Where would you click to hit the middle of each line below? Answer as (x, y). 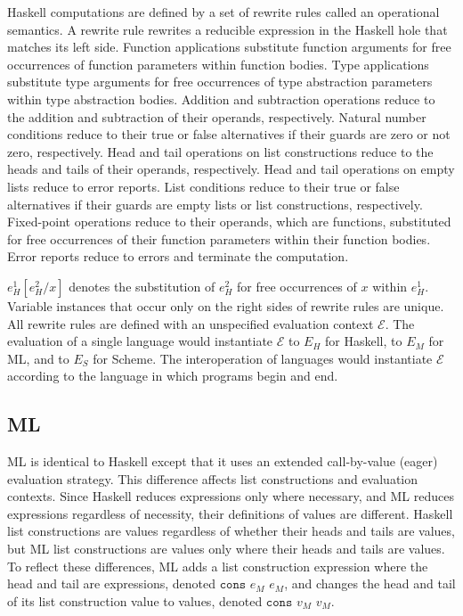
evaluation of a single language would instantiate (140, 341)
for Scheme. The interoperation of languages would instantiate (263, 358)
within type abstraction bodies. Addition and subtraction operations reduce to (221, 99)
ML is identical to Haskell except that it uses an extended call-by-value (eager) (223, 461)
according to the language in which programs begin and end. (173, 376)
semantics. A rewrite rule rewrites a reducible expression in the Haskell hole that (227, 29)
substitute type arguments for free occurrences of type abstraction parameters (220, 82)
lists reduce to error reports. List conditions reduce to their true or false (203, 186)
